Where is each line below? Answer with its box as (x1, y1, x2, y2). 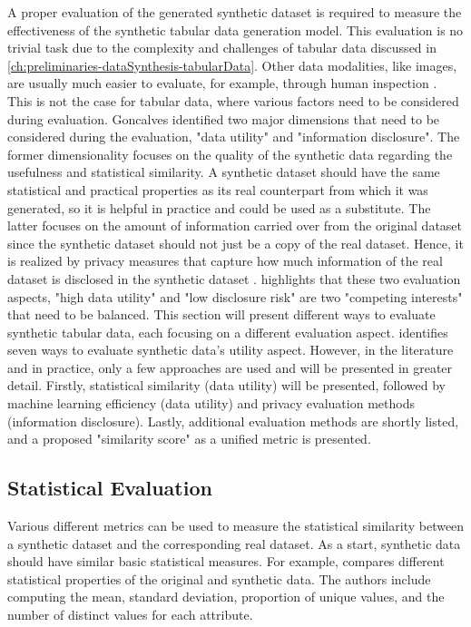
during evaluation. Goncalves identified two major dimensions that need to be (7, 109, 440, 128)
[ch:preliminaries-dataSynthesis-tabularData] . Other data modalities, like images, (7, 55, 457, 74)
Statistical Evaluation (7, 474, 212, 502)
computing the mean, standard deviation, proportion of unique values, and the (7, 587, 445, 606)
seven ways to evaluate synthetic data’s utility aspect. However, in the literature (7, 340, 454, 359)
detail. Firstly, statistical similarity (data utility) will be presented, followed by (7, 376, 446, 395)
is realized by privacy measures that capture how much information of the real (7, 251, 443, 270)
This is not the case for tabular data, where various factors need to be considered (7, 91, 459, 110)
